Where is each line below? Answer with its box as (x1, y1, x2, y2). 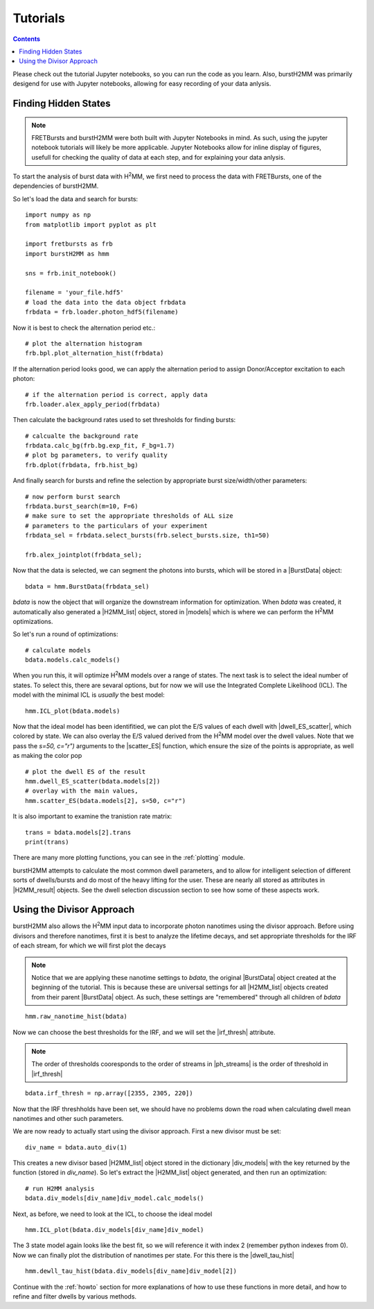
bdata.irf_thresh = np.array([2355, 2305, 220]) (25, 1090, 193, 1097)
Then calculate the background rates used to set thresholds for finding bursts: (12, 416, 236, 424)
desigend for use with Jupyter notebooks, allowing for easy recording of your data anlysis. (12, 80, 271, 88)
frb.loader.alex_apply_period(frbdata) (25, 400, 161, 408)
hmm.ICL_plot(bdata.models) (25, 707, 121, 715)
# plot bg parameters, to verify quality (25, 451, 168, 459)
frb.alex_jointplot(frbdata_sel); (25, 550, 142, 559)
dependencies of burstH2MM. (12, 182, 99, 190)
